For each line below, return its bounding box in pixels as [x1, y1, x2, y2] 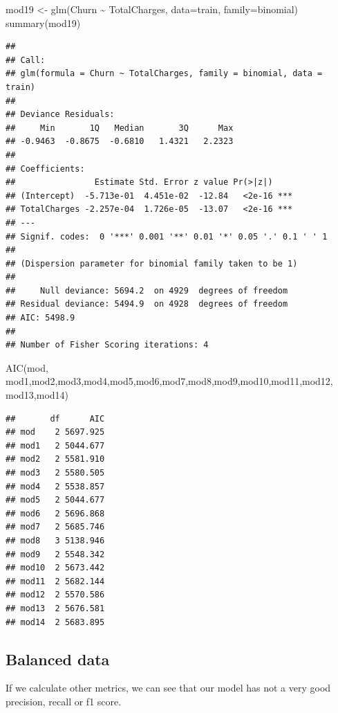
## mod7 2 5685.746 [6, 522, 105, 532]
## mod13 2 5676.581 [6, 603, 105, 613]
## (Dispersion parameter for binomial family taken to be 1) [6, 258, 298, 269]
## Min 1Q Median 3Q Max [6, 123, 234, 133]
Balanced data [6, 648, 110, 669]
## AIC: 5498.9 [6, 313, 75, 323]
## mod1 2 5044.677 [6, 440, 105, 451]
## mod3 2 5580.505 [6, 468, 105, 478]
